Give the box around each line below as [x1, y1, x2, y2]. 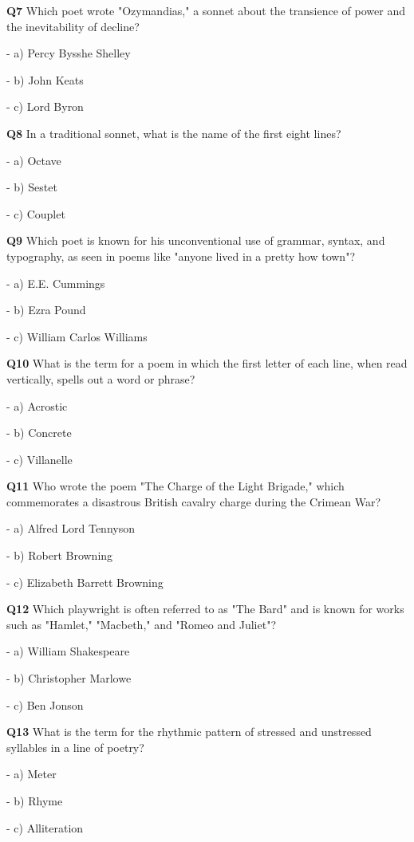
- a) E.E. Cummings [6, 274, 105, 291]
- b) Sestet [6, 179, 57, 195]
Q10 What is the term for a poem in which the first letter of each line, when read [6, 355, 408, 372]
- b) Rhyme [6, 793, 63, 809]
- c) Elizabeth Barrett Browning [6, 573, 164, 590]
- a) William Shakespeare [6, 643, 130, 659]
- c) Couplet [6, 205, 65, 222]
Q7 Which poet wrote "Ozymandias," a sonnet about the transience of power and [6, 2, 405, 18]
